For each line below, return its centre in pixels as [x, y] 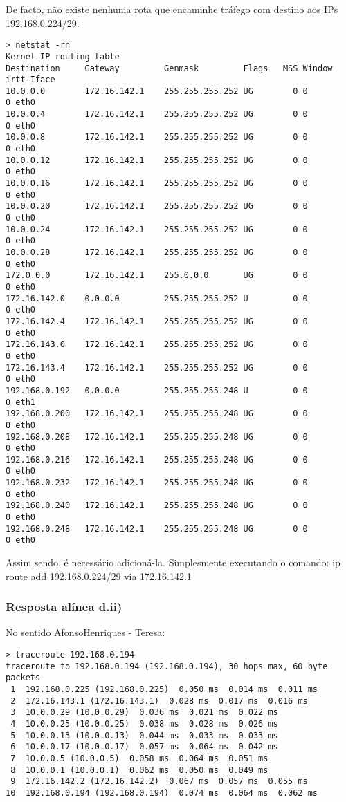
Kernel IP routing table [63, 56]
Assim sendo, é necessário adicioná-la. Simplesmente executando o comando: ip [173, 562]
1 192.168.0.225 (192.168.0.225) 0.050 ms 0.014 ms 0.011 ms [164, 690]
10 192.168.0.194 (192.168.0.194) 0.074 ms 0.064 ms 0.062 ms [162, 793]
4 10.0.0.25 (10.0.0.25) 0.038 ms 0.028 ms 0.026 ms [144, 724]
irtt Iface [30, 80]
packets [23, 678]
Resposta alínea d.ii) [64, 607]
